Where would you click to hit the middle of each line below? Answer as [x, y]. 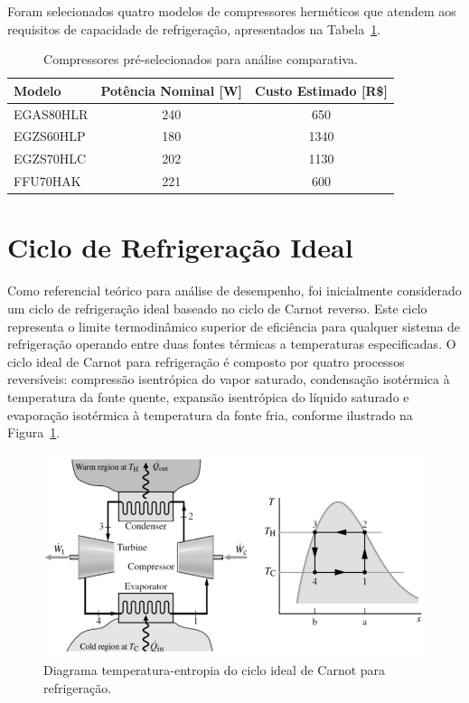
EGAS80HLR [51, 113]
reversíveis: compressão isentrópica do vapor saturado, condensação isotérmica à [229, 379]
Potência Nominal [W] [172, 90]
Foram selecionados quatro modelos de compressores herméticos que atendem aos [232, 11]
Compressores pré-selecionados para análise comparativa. [201, 59]
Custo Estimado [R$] [322, 90]
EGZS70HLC [50, 159]
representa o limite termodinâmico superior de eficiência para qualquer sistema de [234, 326]
